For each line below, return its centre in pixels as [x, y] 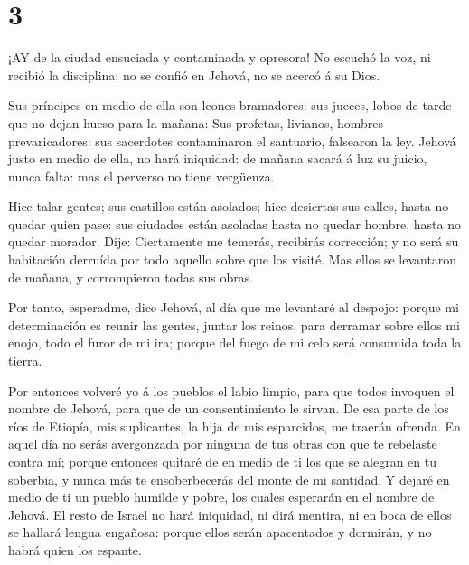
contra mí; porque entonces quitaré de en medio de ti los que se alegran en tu [223, 461]
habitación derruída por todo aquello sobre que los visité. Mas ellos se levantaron [233, 259]
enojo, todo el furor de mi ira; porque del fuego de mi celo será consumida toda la [235, 343]
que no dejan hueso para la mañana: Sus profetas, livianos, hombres [196, 122]
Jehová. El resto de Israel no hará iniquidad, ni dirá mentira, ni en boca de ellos [230, 514]
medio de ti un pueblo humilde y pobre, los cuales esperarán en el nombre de [221, 497]
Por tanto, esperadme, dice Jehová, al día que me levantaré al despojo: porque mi [234, 307]
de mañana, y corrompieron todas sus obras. [131, 277]
